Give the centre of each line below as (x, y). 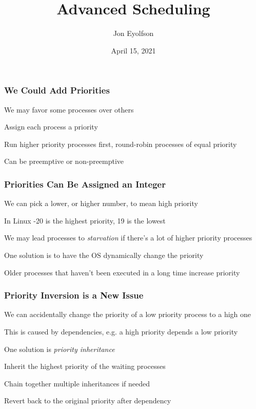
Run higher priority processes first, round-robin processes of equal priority (121, 144)
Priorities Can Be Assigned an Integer (85, 184)
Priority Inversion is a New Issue (74, 295)
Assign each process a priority (51, 127)
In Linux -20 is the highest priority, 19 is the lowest (85, 220)
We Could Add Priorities (57, 90)
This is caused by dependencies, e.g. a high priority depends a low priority (121, 331)
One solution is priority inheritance (60, 349)
